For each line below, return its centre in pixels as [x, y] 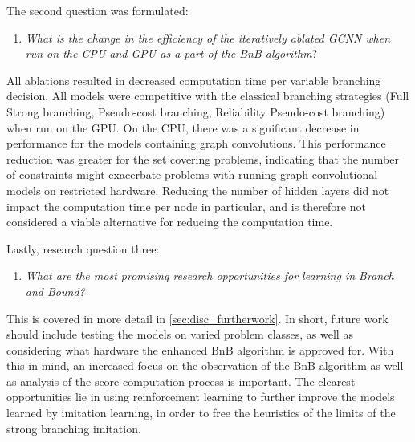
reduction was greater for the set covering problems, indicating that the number [203, 158]
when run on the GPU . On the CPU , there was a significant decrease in [183, 127]
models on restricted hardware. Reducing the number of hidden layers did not [198, 190]
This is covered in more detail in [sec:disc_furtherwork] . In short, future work [197, 318]
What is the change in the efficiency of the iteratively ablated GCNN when [208, 37]
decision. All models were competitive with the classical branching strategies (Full [208, 96]
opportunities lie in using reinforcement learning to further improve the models [201, 397]
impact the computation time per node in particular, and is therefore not [186, 206]
